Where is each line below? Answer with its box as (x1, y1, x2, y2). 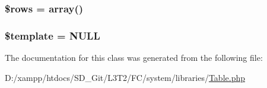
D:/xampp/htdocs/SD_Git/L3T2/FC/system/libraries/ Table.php (5, 71, 245, 83)
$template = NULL (5, 28, 100, 43)
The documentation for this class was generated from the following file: (5, 51, 263, 64)
